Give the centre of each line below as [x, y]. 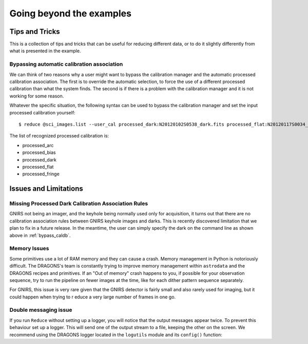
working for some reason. [37, 96]
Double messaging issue [41, 310]
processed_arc [38, 145]
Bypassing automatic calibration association [66, 64]
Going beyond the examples [71, 13]
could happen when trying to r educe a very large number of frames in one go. [93, 297]
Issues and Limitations [46, 189]
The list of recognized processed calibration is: [59, 136]
